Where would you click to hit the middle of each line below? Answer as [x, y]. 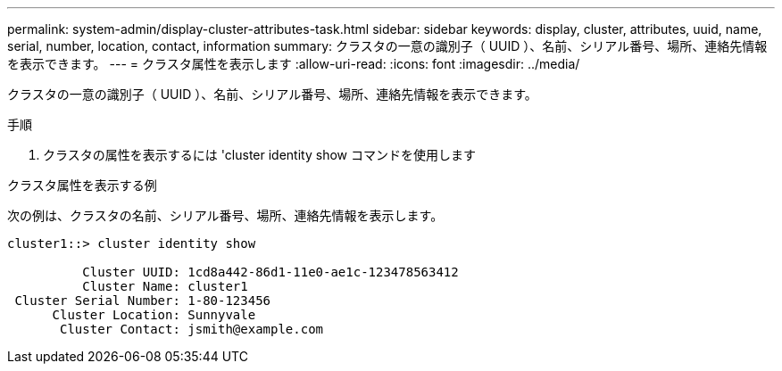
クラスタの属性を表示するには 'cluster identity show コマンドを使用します [259, 155]
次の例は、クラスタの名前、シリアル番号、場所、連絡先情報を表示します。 [225, 215]
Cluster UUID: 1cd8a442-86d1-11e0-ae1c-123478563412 [270, 272]
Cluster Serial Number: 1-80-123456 [143, 301]
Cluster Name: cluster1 [165, 286]
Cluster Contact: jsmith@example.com [192, 329]
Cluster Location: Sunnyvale [154, 315]
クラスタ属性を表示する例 [82, 185]
